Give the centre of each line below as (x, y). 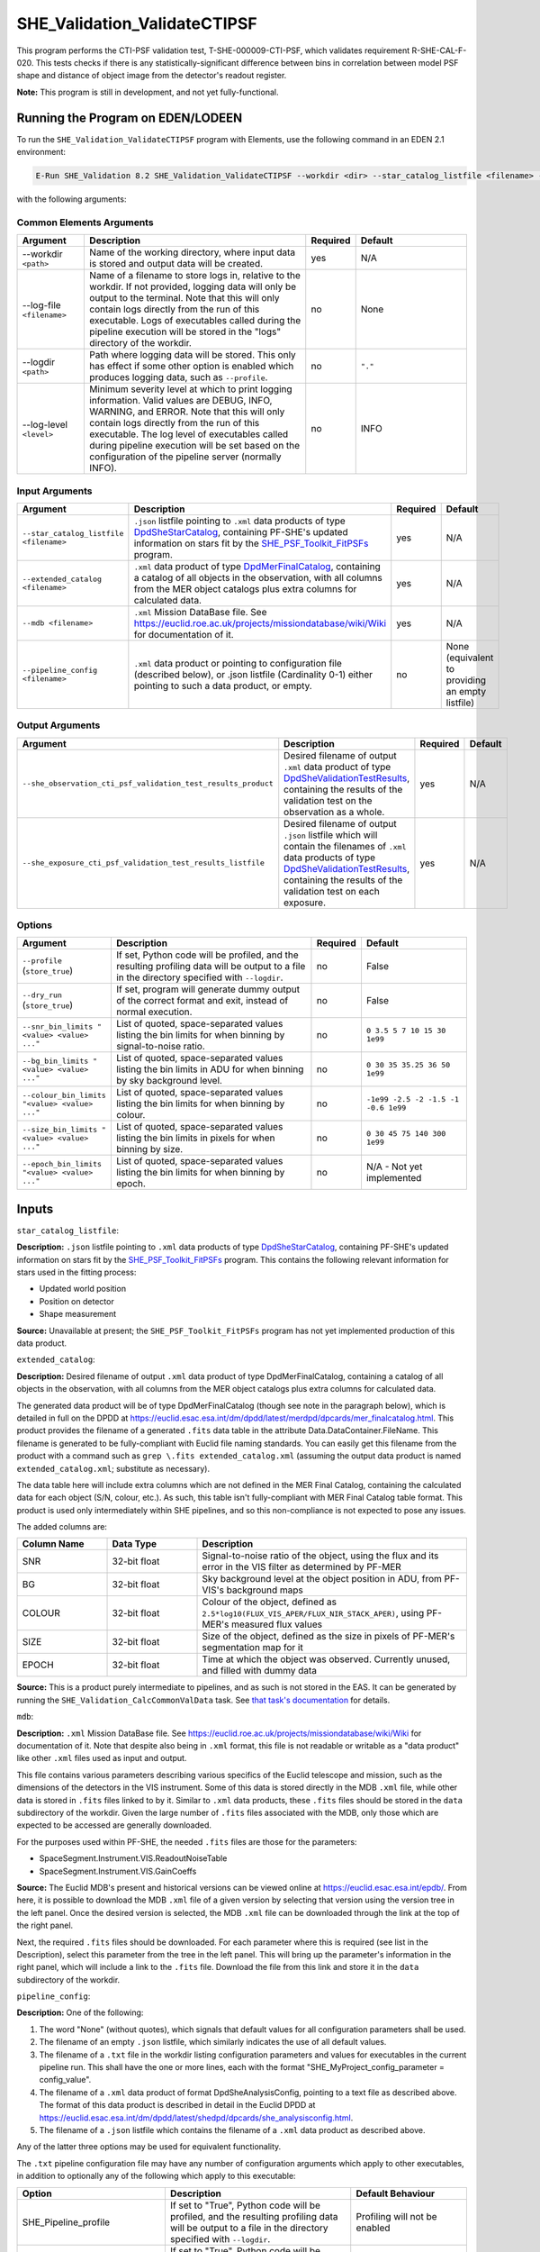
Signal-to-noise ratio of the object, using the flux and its (320, 1556)
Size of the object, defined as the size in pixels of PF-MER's (328, 1637)
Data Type (135, 1544)
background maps (265, 1590)
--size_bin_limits (60, 1129)
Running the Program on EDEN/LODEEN (130, 118)
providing (466, 680)
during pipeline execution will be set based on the (195, 446)
